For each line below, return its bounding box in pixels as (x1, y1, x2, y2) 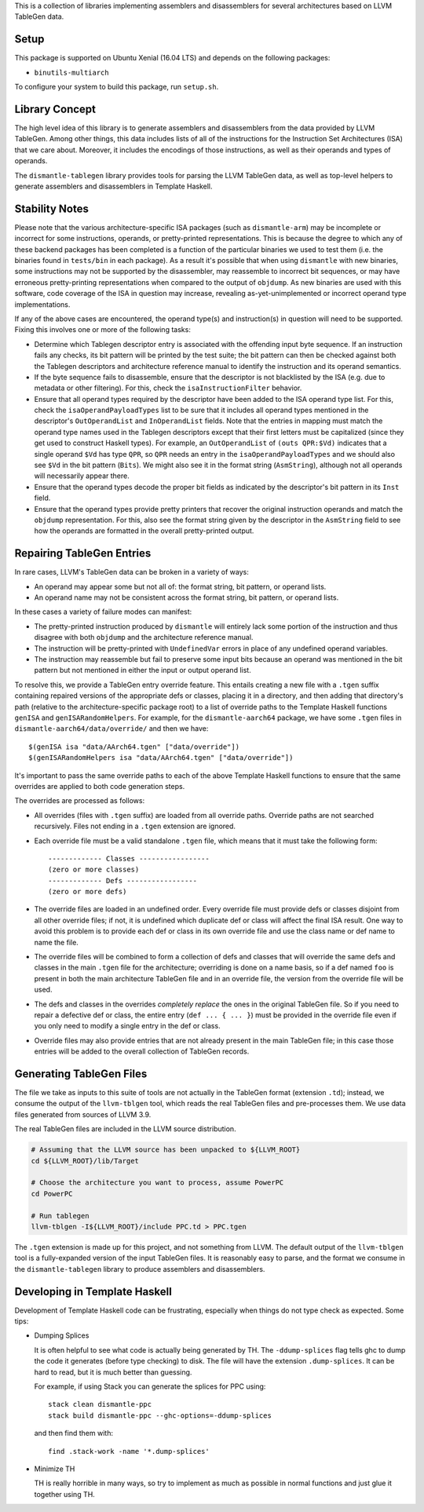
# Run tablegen (31, 1211, 90, 1220)
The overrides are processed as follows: (14, 796, 145, 805)
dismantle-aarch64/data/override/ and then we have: (14, 724, 209, 733)
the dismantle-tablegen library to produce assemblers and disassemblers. (14, 1264, 265, 1273)
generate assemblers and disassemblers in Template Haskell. (14, 181, 213, 191)
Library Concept (14, 102, 97, 115)
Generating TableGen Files (14, 1067, 148, 1080)
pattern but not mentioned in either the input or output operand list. (34, 666, 251, 675)
